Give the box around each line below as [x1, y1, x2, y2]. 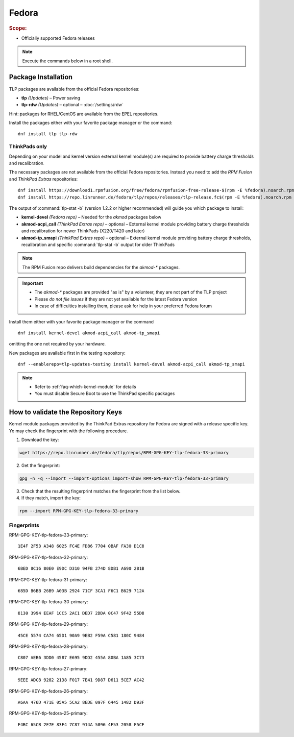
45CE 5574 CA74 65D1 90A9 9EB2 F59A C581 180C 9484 [18, 633, 145, 638]
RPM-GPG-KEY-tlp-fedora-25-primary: [9, 711, 88, 716]
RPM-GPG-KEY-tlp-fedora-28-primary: [9, 643, 88, 649]
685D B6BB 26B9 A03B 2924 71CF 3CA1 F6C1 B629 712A [18, 588, 145, 594]
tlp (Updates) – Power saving [21, 95, 80, 100]
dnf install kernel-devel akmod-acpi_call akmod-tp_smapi [18, 330, 160, 336]
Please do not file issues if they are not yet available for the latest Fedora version [34, 296, 197, 302]
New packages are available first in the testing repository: [9, 350, 126, 356]
